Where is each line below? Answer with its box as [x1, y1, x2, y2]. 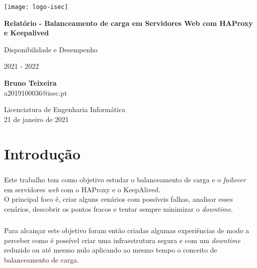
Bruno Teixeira [4, 78, 57, 88]
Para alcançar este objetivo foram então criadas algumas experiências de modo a [4, 225, 249, 235]
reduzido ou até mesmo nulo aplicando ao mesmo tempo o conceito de [4, 245, 217, 255]
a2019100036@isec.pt [4, 87, 67, 98]
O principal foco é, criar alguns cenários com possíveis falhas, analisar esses [4, 194, 233, 204]
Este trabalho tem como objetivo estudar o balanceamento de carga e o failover [4, 174, 246, 185]
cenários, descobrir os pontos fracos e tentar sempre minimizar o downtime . [4, 203, 233, 214]
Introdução [4, 143, 81, 163]
